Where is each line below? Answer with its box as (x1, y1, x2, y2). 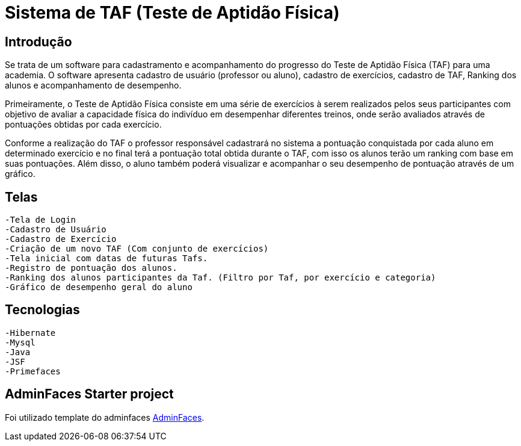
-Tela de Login (5, 215, 76, 225)
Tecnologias (5, 302, 80, 318)
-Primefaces (5, 366, 61, 376)
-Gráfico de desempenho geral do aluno (5, 282, 193, 293)
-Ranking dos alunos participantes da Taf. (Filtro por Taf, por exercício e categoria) (5, 273, 436, 283)
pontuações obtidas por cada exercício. (5, 119, 162, 130)
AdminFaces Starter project (5, 386, 174, 402)
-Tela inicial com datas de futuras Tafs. (5, 253, 208, 264)
